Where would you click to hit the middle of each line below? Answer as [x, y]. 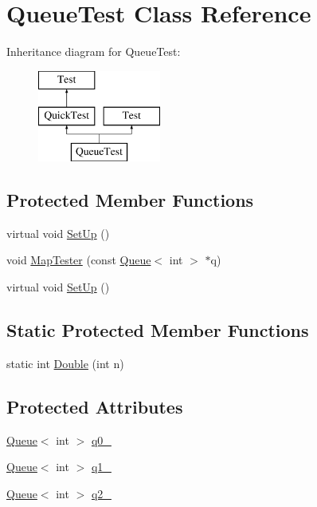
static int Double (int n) [65, 363]
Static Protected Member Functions [158, 330]
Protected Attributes [95, 406]
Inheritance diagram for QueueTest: [94, 51]
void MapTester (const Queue [79, 260]
